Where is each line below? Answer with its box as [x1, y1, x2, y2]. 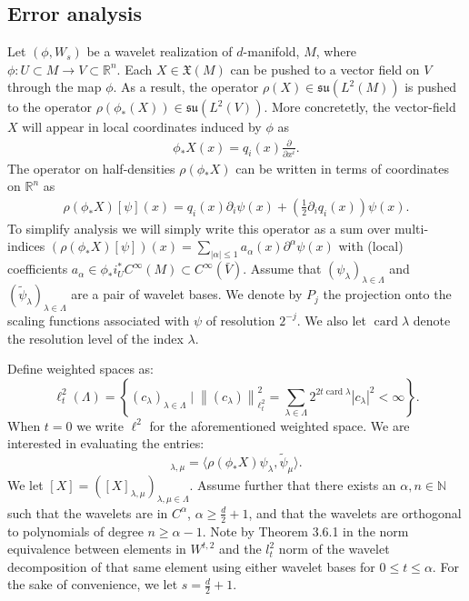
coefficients [7, 259, 68, 278]
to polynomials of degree [7, 521, 144, 540]
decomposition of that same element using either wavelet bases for [7, 556, 375, 576]
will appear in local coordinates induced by [22, 117, 262, 136]
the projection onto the [323, 285, 452, 304]
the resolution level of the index [7, 328, 184, 347]
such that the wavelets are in [7, 503, 168, 522]
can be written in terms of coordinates [235, 158, 450, 177]
